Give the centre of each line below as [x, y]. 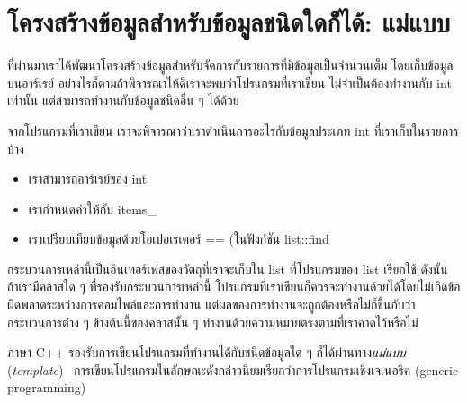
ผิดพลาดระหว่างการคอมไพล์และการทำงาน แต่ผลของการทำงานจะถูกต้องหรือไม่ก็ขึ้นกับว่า [211, 304]
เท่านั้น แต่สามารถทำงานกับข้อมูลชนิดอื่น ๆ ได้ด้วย [123, 100]
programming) [47, 387]
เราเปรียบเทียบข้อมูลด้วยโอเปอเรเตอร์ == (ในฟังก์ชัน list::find [179, 239]
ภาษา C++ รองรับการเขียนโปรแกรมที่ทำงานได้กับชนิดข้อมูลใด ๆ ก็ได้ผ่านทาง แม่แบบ [207, 352]
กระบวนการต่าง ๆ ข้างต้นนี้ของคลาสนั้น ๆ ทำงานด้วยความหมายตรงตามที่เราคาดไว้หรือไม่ [213, 322]
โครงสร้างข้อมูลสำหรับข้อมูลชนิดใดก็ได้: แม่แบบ [229, 22]
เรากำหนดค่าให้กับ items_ [92, 208]
